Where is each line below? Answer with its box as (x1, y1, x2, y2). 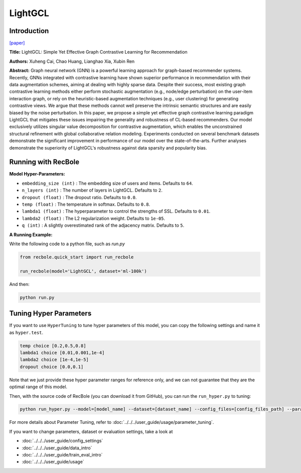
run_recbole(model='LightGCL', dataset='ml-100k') (20, 268, 147, 274)
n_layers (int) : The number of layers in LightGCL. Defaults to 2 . (22, 187, 163, 193)
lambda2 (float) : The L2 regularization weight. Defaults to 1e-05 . (22, 215, 166, 221)
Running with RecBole (9, 158, 80, 167)
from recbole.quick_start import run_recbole (20, 254, 134, 260)
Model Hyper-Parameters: (9, 171, 65, 177)
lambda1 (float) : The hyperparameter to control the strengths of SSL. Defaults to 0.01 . (22, 208, 211, 214)
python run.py (20, 294, 55, 300)
